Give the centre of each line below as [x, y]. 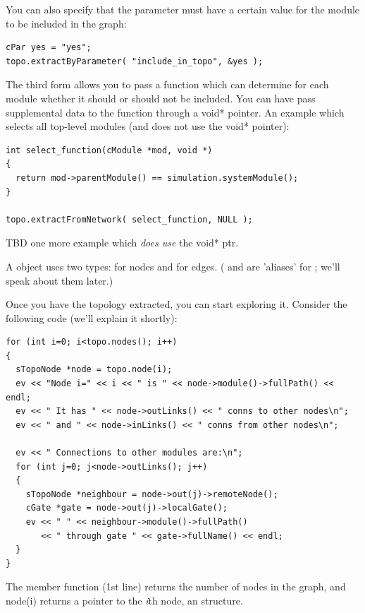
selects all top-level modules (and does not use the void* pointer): [148, 126]
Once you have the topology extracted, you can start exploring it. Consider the [177, 304]
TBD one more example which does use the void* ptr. [122, 243]
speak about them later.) [60, 280]
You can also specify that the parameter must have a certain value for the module [183, 9]
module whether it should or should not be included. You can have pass [161, 98]
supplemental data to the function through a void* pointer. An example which [175, 112]
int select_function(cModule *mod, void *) [109, 150]
